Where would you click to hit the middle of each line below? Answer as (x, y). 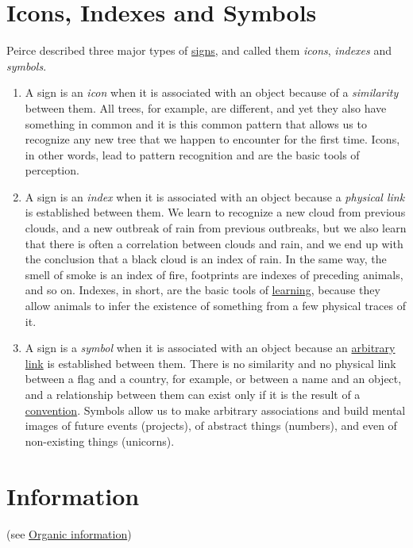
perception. (52, 170)
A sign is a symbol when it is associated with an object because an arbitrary (210, 348)
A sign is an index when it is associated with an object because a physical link (215, 196)
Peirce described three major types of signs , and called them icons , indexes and (199, 50)
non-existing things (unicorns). (100, 441)
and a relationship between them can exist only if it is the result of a (193, 394)
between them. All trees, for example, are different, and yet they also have (206, 107)
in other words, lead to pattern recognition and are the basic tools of (192, 154)
